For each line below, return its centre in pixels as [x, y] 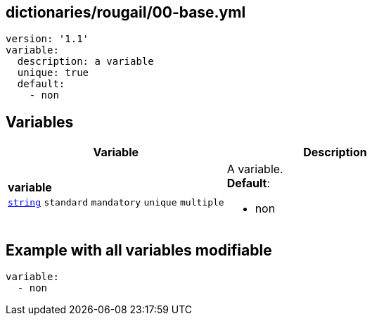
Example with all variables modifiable [139, 250]
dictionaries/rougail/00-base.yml [126, 12]
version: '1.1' [47, 39]
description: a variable [85, 62]
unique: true [53, 73]
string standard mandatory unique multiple [116, 203]
